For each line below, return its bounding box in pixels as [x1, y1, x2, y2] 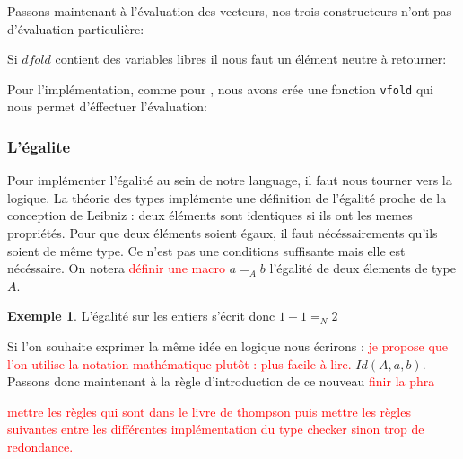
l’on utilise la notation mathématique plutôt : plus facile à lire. [7, 354, 352, 373]
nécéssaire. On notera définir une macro [7, 259, 225, 278]
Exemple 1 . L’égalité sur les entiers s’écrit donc [7, 306, 275, 325]
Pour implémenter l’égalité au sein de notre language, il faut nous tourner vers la [7, 171, 452, 190]
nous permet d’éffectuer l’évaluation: [7, 97, 207, 116]
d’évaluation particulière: [7, 19, 144, 38]
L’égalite [7, 135, 71, 157]
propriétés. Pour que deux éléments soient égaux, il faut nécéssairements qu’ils [7, 224, 438, 243]
